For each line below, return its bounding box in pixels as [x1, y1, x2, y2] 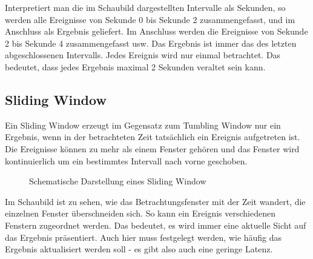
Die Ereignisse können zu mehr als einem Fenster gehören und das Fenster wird [5, 142, 300, 155]
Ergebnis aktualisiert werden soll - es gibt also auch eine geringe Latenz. [5, 243, 273, 255]
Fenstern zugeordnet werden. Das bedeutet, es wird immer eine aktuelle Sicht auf [5, 218, 306, 231]
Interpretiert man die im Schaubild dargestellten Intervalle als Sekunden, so [5, 1, 286, 13]
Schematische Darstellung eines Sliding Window [29, 175, 206, 187]
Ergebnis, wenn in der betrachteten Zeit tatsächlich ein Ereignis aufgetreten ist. [5, 130, 300, 143]
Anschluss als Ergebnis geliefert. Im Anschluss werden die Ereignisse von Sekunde [5, 25, 308, 38]
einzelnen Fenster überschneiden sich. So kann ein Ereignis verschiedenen [5, 207, 275, 220]
